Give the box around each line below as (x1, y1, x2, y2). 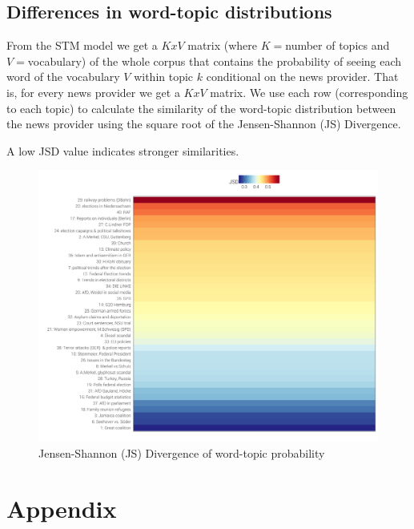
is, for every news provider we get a (6, 83, 180, 100)
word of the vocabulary (6, 68, 120, 85)
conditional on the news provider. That (206, 68, 399, 85)
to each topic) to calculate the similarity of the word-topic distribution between (6, 99, 396, 116)
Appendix (6, 491, 117, 524)
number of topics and (285, 37, 390, 54)
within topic (134, 68, 194, 85)
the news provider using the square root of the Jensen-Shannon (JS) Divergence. (6, 115, 401, 132)
